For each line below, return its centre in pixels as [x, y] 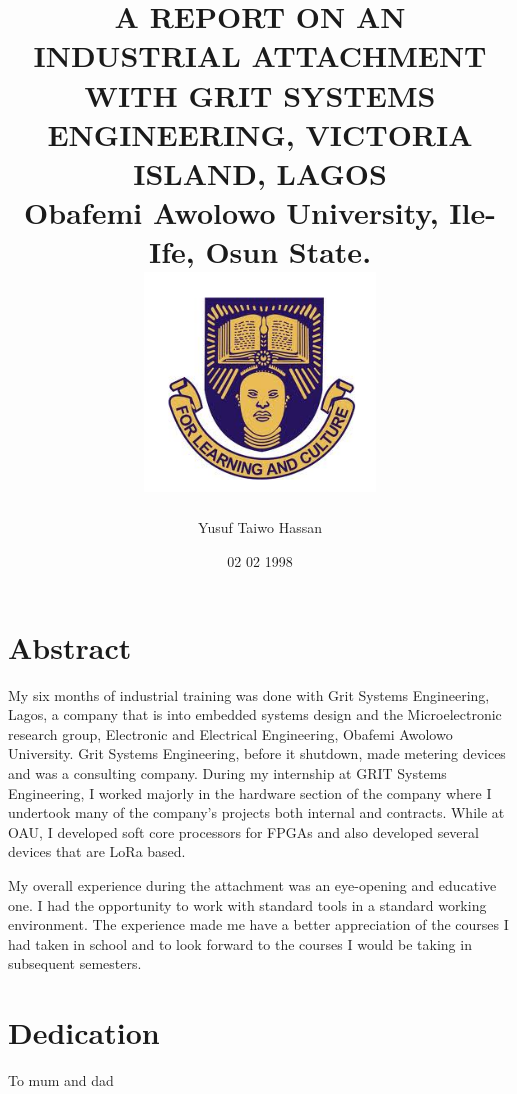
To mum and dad [61, 1080]
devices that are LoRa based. [97, 851]
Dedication [84, 1032]
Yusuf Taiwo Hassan [260, 527]
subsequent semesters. [75, 963]
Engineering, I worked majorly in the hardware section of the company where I [250, 792]
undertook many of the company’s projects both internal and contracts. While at [256, 812]
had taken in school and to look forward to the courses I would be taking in [240, 943]
